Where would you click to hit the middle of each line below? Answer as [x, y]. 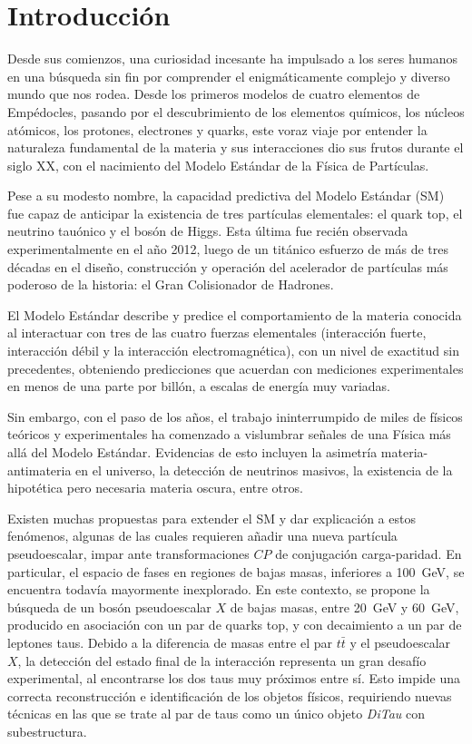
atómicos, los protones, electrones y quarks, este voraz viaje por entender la [217, 129]
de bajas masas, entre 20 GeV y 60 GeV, [344, 607]
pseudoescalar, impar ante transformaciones [128, 553]
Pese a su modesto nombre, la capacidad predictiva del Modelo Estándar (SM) [226, 196]
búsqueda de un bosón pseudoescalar [109, 607]
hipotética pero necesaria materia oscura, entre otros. [155, 488]
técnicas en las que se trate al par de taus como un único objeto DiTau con [216, 714]
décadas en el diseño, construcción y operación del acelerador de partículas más [228, 266]
